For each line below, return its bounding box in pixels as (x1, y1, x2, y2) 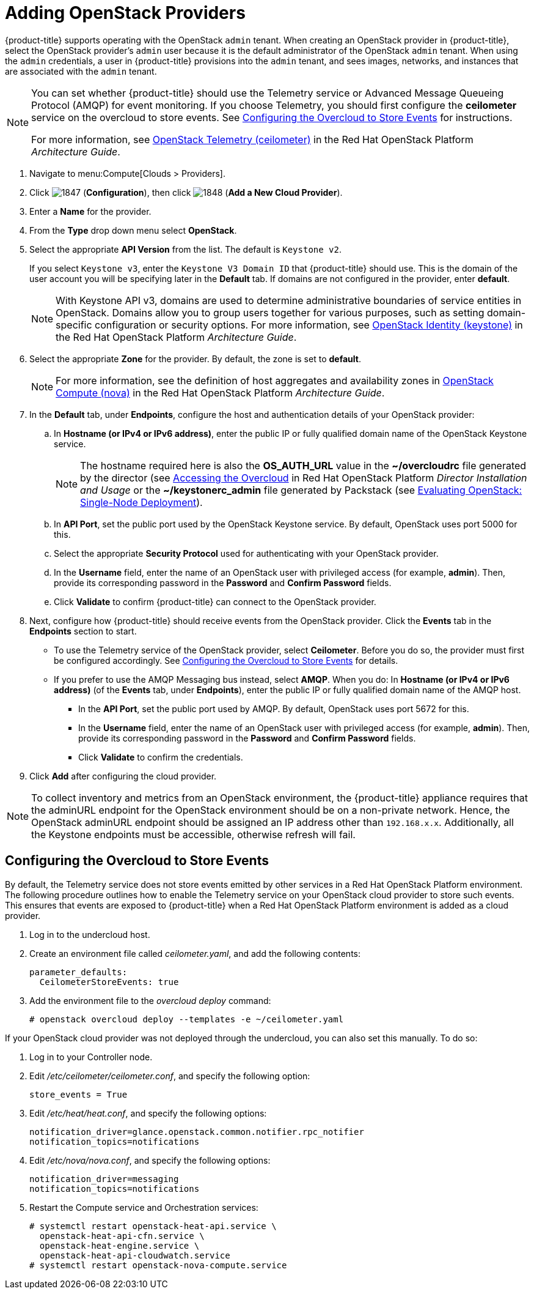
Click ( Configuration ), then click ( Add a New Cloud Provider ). (29, 187, 343, 198)
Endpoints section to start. (29, 625, 137, 636)
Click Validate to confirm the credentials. (78, 751, 243, 762)
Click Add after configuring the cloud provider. (29, 770, 217, 781)
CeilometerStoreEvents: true (39, 976, 179, 987)
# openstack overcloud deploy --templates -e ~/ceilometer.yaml (29, 1014, 344, 1024)
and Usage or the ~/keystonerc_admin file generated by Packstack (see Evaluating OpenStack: (80, 483, 522, 496)
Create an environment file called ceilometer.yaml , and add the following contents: (29, 948, 360, 959)
